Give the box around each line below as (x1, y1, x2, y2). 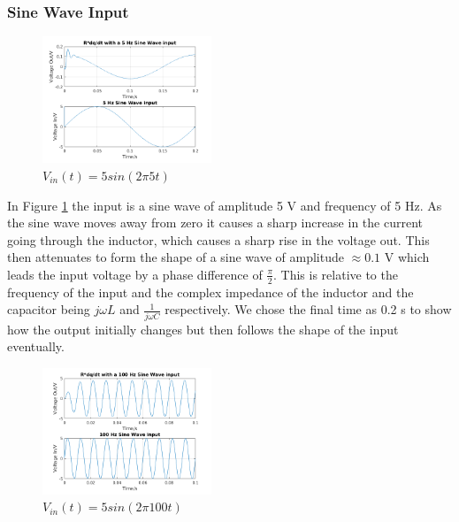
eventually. (7, 337, 65, 356)
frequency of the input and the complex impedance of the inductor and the (7, 282, 414, 301)
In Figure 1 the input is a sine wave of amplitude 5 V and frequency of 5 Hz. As (7, 196, 442, 214)
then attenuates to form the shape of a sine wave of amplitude (7, 248, 344, 266)
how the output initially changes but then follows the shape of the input (7, 319, 399, 338)
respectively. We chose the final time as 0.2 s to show (164, 300, 452, 319)
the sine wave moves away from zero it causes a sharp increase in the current (7, 213, 423, 232)
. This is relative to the (273, 265, 398, 283)
